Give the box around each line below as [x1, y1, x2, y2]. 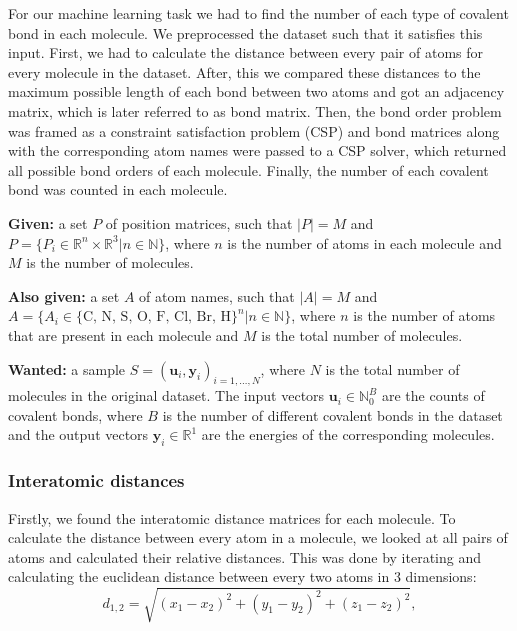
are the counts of [381, 385, 485, 406]
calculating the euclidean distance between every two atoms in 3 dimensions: [8, 566, 477, 587]
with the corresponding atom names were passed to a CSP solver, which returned [8, 140, 507, 161]
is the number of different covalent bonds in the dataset [162, 404, 503, 425]
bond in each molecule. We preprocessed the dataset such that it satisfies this [8, 22, 483, 43]
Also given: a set [8, 285, 120, 306]
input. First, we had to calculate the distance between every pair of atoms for [8, 42, 484, 63]
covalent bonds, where [8, 404, 143, 425]
